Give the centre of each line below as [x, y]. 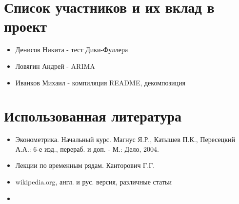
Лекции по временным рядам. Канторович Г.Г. [85, 165]
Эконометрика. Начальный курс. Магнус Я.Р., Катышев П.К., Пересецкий [125, 139]
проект [26, 26]
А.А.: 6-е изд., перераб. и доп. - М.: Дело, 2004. [87, 149]
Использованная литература [93, 116]
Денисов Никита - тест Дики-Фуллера [72, 50]
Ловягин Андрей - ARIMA [55, 66]
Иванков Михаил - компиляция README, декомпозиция [100, 82]
